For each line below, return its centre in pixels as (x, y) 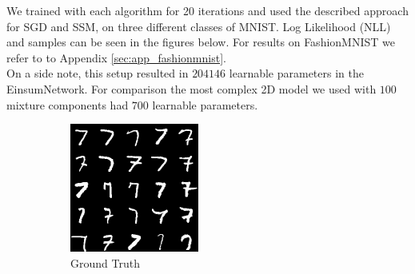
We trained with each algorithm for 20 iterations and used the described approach (207, 10)
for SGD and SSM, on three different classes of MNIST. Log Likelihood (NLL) (199, 26)
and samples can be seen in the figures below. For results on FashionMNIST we (201, 42)
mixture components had (68, 104)
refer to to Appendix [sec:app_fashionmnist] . (116, 57)
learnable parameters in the (296, 73)
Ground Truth (105, 262)
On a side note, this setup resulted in (98, 73)
